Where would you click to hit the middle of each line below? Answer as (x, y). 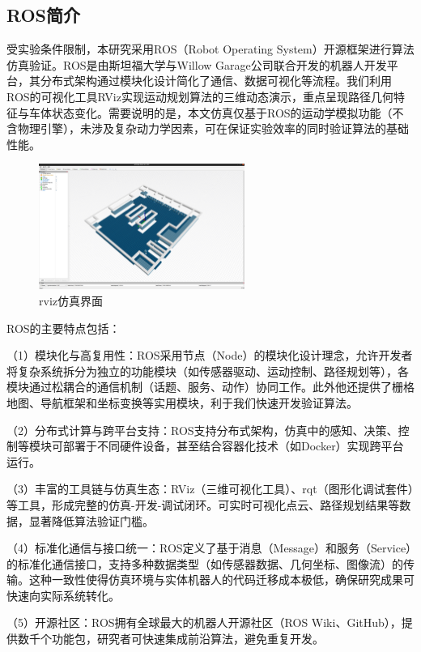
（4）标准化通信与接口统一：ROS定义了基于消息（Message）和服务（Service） (209, 548)
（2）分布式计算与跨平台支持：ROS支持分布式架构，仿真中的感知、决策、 (202, 430)
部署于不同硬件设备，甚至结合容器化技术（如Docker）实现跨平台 (233, 446)
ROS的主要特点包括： (64, 328)
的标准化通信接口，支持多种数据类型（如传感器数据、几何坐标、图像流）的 (205, 563)
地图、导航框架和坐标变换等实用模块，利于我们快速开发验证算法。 (182, 402)
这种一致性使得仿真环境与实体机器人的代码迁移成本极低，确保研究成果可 (221, 580)
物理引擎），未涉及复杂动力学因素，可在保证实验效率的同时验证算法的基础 (213, 128)
